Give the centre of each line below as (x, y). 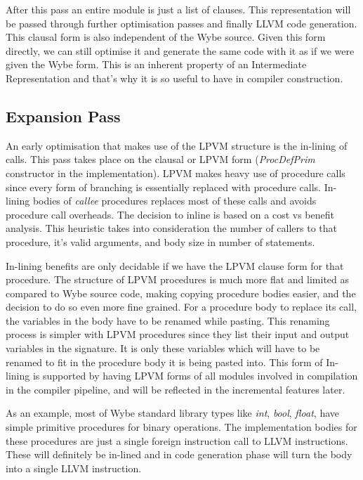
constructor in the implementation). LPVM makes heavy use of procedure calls (176, 173)
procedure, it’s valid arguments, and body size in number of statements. (160, 241)
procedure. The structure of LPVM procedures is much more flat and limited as (178, 279)
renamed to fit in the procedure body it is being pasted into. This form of (164, 362)
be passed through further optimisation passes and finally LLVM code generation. (181, 23)
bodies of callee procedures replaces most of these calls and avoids (174, 201)
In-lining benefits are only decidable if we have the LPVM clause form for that (175, 265)
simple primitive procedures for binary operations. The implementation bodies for (181, 427)
